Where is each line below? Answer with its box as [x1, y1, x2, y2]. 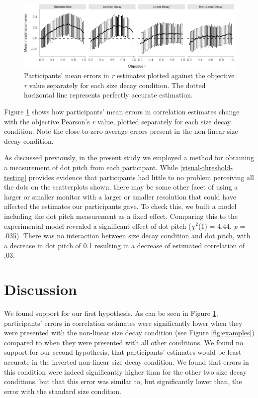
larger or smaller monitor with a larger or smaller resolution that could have [4, 191, 236, 201]
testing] [4, 172, 27, 182]
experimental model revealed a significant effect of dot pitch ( [4, 220, 191, 231]
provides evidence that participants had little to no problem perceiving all [28, 172, 254, 182]
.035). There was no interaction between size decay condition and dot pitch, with [4, 230, 251, 241]
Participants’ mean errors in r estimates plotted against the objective [24, 70, 235, 81]
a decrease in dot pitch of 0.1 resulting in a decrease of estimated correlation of [4, 240, 245, 250]
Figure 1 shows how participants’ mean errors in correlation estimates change [4, 106, 240, 117]
